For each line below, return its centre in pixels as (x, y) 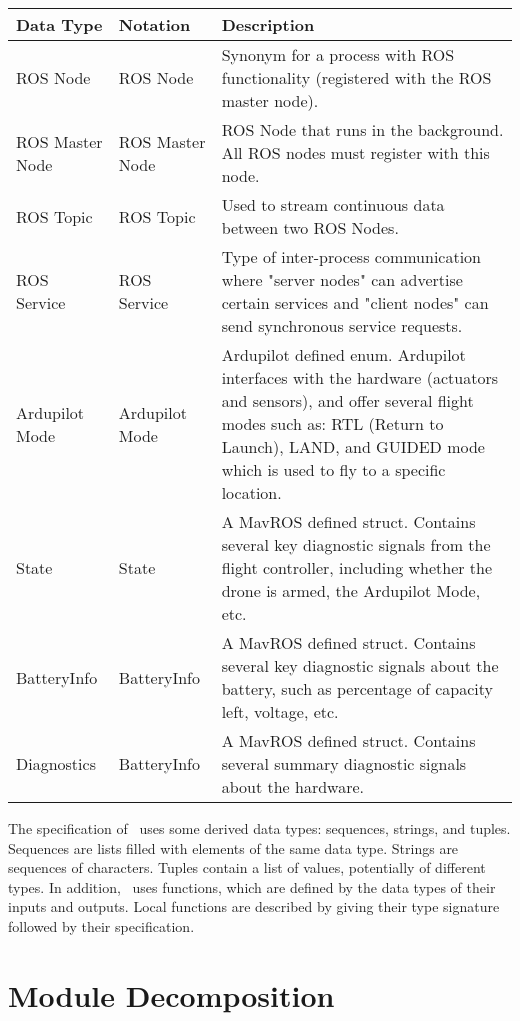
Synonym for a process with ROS (338, 54)
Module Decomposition (171, 994)
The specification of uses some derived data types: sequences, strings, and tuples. (259, 828)
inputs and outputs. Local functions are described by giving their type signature (254, 906)
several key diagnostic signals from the (356, 544)
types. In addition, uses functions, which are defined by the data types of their (252, 886)
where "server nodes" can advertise (342, 279)
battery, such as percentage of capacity (357, 688)
